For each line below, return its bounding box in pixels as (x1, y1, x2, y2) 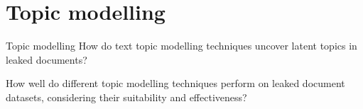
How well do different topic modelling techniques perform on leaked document (6, 76, 345, 91)
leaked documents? (6, 52, 87, 67)
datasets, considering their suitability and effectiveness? (6, 89, 247, 104)
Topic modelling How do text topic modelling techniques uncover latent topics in (6, 38, 357, 53)
